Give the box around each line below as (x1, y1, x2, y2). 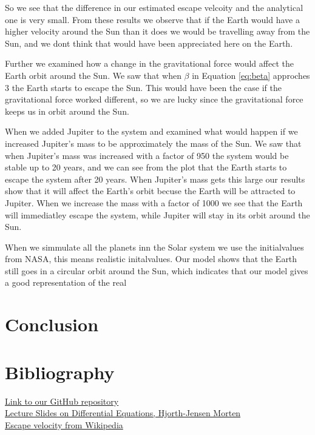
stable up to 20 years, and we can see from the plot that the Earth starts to (5, 161, 287, 174)
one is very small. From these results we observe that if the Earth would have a (5, 13, 300, 25)
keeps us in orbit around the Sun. (5, 104, 129, 117)
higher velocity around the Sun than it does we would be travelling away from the (5, 25, 310, 38)
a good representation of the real (5, 276, 127, 289)
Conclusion (5, 312, 99, 337)
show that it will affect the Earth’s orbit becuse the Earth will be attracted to (5, 184, 296, 197)
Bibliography (5, 359, 115, 384)
